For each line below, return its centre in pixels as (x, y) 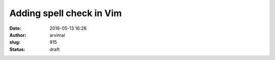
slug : (15, 42)
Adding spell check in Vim (66, 13)
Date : (15, 28)
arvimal (58, 35)
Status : (17, 49)
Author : (18, 35)
